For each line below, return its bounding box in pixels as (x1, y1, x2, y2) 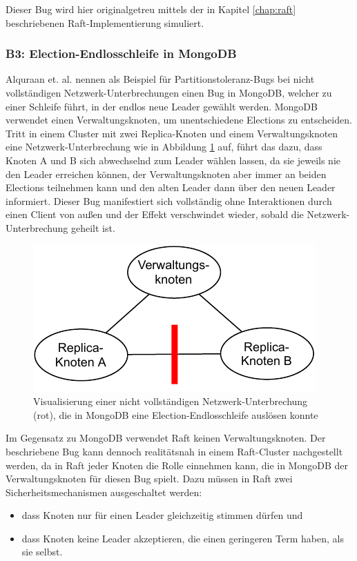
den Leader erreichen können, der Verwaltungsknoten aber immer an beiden (6, 166, 327, 181)
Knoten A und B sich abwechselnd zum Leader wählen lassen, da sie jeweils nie (6, 152, 340, 167)
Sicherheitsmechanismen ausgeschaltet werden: (6, 484, 202, 499)
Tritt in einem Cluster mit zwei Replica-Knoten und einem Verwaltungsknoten (6, 126, 338, 140)
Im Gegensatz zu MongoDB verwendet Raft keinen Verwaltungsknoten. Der (6, 431, 326, 445)
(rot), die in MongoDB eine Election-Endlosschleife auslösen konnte (33, 407, 318, 422)
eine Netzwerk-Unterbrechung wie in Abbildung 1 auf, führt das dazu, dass (6, 139, 322, 154)
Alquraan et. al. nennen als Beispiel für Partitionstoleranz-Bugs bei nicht (6, 72, 315, 86)
